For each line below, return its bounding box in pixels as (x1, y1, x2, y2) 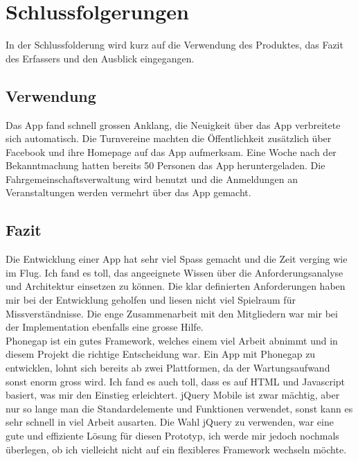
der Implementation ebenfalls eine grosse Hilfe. (6, 320, 204, 334)
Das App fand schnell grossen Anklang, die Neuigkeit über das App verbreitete (6, 117, 341, 132)
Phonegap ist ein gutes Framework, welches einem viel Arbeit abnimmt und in (6, 333, 338, 347)
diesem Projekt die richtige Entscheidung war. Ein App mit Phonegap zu (6, 347, 316, 361)
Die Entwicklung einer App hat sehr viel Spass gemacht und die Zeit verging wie (6, 252, 348, 266)
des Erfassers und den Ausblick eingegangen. (6, 51, 195, 65)
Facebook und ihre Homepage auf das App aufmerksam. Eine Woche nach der (6, 144, 337, 159)
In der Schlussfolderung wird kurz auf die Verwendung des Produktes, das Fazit (6, 37, 343, 52)
